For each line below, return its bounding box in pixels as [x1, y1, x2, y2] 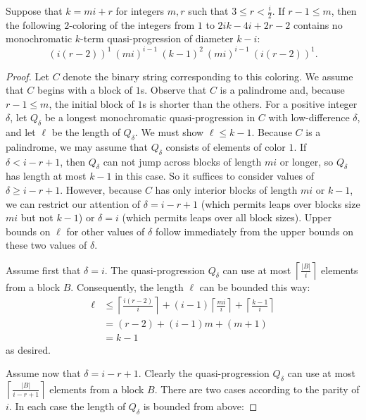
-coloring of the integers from [69, 17, 195, 32]
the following [6, 17, 61, 32]
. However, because [60, 183, 142, 197]
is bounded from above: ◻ [143, 399, 258, 414]
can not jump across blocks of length [103, 154, 262, 168]
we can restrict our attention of [6, 196, 141, 211]
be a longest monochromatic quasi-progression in [44, 110, 255, 125]
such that [188, 4, 229, 18]
